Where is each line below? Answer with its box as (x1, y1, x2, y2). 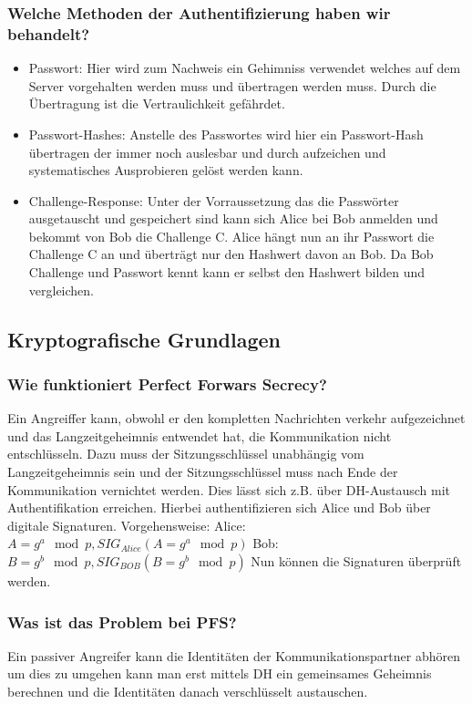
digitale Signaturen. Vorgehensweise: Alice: (7, 515, 246, 534)
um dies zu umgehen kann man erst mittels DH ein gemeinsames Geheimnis (7, 664, 432, 683)
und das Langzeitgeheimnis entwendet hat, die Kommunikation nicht (7, 426, 392, 445)
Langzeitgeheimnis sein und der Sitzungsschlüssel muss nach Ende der (7, 462, 398, 481)
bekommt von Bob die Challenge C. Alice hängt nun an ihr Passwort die (28, 226, 435, 245)
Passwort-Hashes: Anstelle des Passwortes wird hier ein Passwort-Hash (28, 124, 424, 143)
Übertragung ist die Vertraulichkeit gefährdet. (28, 94, 285, 113)
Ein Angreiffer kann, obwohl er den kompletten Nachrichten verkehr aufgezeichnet (7, 409, 466, 428)
